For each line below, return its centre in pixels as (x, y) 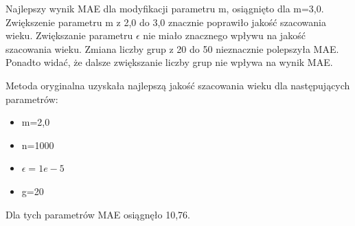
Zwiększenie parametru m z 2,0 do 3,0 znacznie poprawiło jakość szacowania (166, 22)
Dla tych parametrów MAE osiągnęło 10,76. (98, 214)
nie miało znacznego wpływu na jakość (224, 35)
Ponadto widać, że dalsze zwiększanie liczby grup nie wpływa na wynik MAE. (169, 62)
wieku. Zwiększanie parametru (69, 35)
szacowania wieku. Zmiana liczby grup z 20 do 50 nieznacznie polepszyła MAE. (172, 48)
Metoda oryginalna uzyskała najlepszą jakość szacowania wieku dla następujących (178, 85)
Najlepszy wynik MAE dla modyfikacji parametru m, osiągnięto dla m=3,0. (165, 8)
